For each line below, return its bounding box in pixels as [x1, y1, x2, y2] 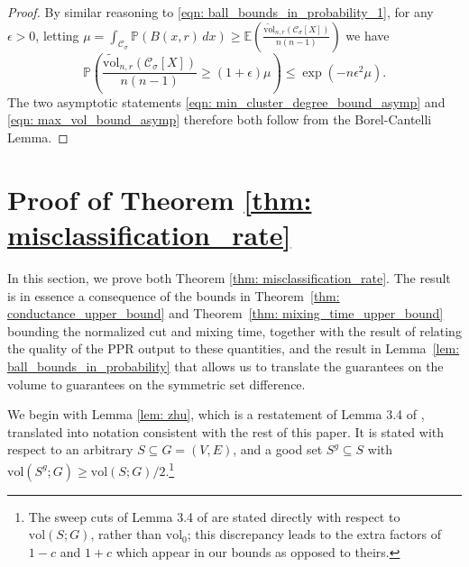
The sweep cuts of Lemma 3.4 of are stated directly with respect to [28, 507, 400, 526]
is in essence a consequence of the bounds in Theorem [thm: [7, 286, 340, 305]
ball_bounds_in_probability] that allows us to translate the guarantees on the [7, 356, 444, 375]
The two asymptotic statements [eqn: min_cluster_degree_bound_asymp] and [7, 92, 446, 111]
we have [345, 25, 390, 44]
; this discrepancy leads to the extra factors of [187, 525, 441, 544]
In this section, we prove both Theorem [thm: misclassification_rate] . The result [7, 268, 451, 287]
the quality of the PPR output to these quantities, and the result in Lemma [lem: [7, 339, 460, 358]
